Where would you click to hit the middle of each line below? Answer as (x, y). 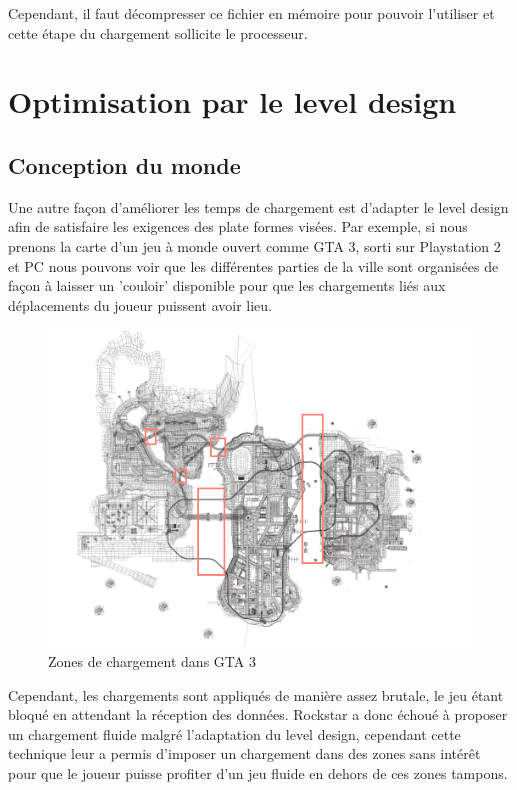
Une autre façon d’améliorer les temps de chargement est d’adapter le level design (258, 206)
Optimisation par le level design (232, 101)
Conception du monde (124, 164)
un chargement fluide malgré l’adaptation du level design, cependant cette (234, 733)
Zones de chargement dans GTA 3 (152, 660)
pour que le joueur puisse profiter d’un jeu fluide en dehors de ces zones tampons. (258, 772)
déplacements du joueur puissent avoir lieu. (140, 304)
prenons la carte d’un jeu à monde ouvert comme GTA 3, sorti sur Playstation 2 (254, 245)
